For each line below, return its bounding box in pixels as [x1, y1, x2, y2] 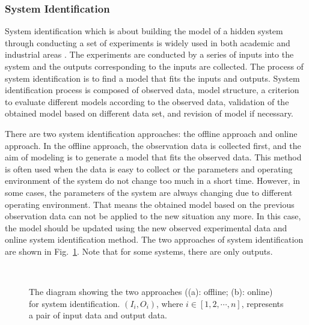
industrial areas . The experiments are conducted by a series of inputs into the [5, 48, 294, 61]
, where [156, 297, 183, 309]
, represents [241, 297, 284, 309]
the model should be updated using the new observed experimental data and [5, 221, 287, 234]
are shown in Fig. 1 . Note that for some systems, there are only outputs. [5, 245, 273, 257]
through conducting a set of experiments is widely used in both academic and [5, 36, 290, 49]
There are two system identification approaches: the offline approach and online [5, 127, 298, 139]
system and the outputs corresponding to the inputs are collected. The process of [5, 60, 304, 72]
